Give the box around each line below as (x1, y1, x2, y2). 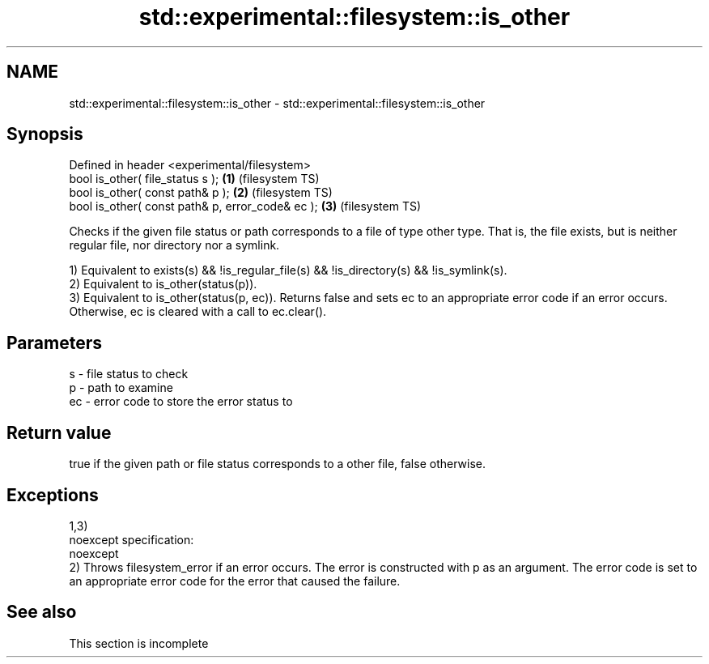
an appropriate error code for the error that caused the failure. (69, 573, 401, 588)
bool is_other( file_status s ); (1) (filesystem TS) (69, 172, 320, 186)
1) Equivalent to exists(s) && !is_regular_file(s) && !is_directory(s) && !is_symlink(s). (69, 263, 507, 278)
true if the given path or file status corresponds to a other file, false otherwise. (69, 457, 486, 471)
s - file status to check (69, 367, 189, 381)
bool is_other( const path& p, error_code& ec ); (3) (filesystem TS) (69, 199, 422, 214)
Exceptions (6, 484, 99, 505)
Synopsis (6, 124, 83, 145)
